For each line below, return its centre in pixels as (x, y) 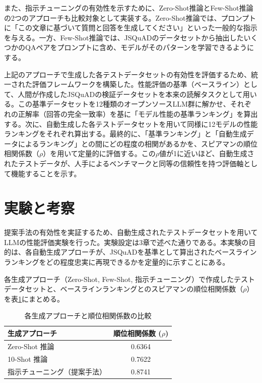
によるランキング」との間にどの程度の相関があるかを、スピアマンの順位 (138, 143)
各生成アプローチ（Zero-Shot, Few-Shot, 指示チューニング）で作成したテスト (130, 279)
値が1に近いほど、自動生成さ (207, 153)
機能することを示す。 (46, 173)
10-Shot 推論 (28, 358)
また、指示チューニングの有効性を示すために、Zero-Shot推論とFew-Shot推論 (129, 8)
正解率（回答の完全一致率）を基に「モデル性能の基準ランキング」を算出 (138, 113)
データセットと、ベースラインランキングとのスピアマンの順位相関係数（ (124, 289)
